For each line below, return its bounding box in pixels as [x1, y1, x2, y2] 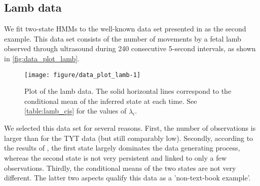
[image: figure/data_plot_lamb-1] [24, 71, 141, 79]
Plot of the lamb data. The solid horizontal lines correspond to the [24, 86, 232, 96]
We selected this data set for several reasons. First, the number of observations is [4, 123, 256, 133]
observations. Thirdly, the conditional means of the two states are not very [4, 162, 236, 173]
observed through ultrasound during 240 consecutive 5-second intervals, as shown [4, 43, 256, 54]
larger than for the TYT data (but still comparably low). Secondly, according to [4, 132, 253, 143]
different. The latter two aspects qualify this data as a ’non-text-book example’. [4, 172, 251, 183]
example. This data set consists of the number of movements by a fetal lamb [4, 33, 241, 44]
